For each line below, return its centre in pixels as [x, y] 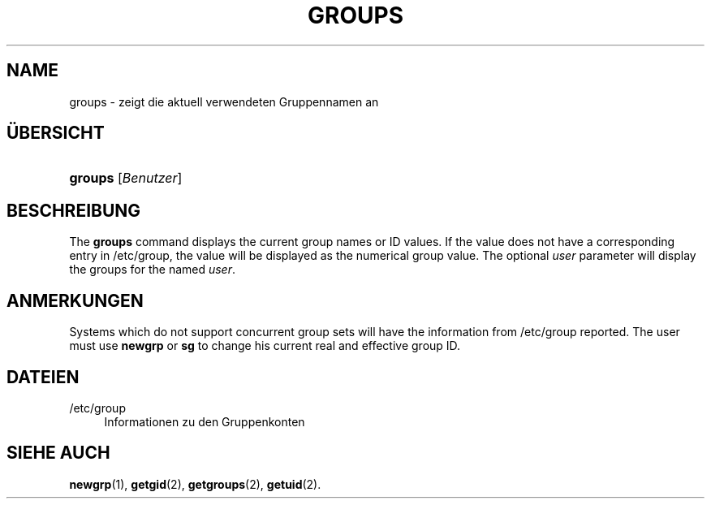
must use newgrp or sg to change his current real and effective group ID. [265, 346]
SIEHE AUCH [58, 453]
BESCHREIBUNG [74, 210]
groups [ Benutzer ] [126, 178]
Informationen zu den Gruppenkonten [205, 421]
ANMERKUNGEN [75, 300]
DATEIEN [43, 377]
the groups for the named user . [153, 270]
